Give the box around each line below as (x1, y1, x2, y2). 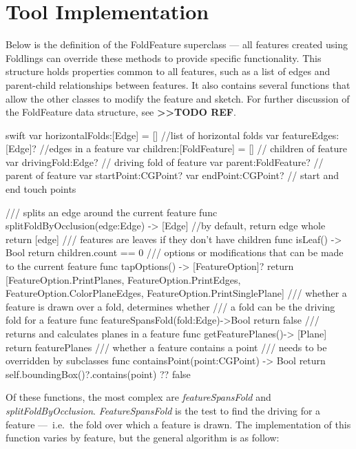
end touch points (6, 182, 76, 196)
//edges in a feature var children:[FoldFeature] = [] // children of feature (39, 141, 347, 156)
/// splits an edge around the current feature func (6, 205, 218, 219)
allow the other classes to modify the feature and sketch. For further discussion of (6, 91, 350, 105)
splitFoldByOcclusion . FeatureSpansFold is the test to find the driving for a (6, 403, 321, 417)
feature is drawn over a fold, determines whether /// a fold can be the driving (6, 299, 335, 313)
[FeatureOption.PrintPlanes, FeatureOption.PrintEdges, (6, 272, 241, 286)
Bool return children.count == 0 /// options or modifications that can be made (6, 245, 344, 260)
